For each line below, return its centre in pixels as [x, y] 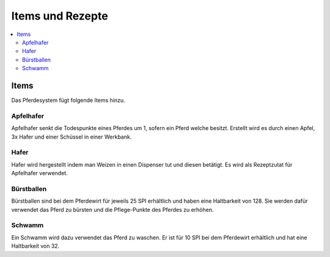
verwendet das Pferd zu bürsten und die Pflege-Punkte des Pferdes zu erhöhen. [112, 209]
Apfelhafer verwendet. [39, 173]
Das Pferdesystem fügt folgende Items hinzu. [68, 100]
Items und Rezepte [60, 16]
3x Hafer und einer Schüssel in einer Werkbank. [71, 137]
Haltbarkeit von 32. [35, 246]
